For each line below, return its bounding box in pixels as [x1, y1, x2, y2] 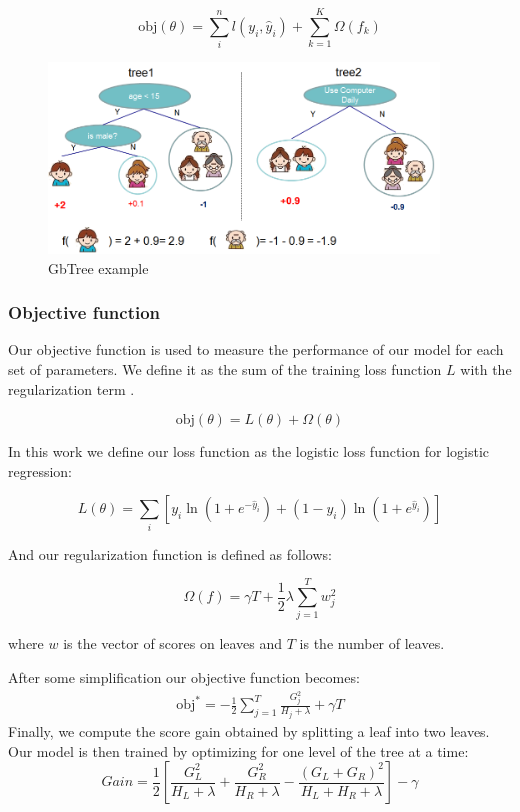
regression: [8, 460, 73, 481]
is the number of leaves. [299, 633, 445, 654]
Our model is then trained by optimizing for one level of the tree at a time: [8, 740, 469, 761]
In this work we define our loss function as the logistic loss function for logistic [8, 441, 489, 462]
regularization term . [8, 378, 135, 399]
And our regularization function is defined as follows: [8, 543, 332, 564]
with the [460, 358, 512, 379]
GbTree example [48, 257, 149, 278]
